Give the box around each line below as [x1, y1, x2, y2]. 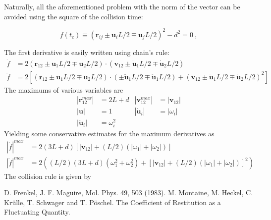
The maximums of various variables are [4, 84, 123, 95]
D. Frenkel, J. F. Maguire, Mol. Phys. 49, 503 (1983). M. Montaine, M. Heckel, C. [4, 187, 253, 198]
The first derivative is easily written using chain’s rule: [4, 47, 169, 57]
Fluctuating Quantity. [4, 207, 70, 217]
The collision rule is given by [4, 170, 91, 181]
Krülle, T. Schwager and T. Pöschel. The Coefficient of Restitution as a [4, 197, 221, 207]
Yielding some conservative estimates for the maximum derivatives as [4, 128, 215, 139]
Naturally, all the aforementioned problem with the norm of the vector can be [4, 1, 240, 11]
